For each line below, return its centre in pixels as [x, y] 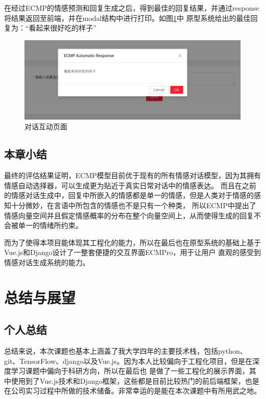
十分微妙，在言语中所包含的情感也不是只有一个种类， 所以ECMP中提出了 [134, 205]
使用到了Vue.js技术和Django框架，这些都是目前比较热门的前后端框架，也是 [135, 380]
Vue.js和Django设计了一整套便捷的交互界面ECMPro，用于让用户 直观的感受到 [132, 252]
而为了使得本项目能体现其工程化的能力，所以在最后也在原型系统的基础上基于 [132, 242]
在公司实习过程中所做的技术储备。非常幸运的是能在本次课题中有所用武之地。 [132, 391]
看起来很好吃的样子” [63, 28]
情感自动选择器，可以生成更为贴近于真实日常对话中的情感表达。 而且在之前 [130, 185]
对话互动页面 [46, 126]
